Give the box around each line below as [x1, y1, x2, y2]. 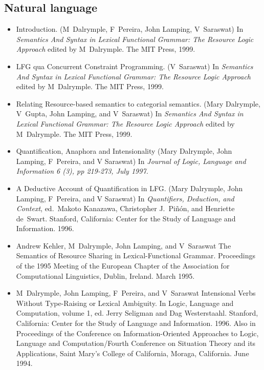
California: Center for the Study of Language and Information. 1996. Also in [16, 318, 256, 328]
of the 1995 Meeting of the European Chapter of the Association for [16, 260, 230, 271]
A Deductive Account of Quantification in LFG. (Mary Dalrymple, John [16, 182, 243, 193]
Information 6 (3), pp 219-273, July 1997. [16, 166, 148, 176]
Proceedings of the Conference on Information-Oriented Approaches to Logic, [16, 327, 259, 338]
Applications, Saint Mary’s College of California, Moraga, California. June [16, 347, 249, 358]
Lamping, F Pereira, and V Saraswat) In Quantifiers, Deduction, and [16, 193, 234, 203]
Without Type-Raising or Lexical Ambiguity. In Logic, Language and [16, 297, 234, 308]
